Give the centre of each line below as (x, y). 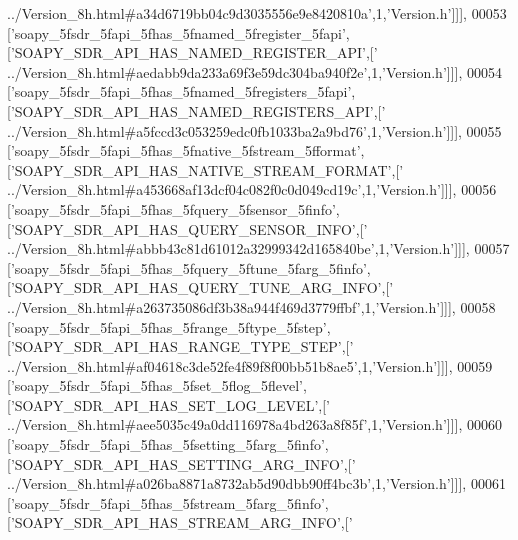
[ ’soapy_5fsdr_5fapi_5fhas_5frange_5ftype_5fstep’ (167, 326)
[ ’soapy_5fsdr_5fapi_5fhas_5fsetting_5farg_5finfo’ (166, 444)
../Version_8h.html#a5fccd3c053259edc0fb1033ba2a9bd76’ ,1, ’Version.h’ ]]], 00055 (254, 130)
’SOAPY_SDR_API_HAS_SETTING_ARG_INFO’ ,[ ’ (183, 463)
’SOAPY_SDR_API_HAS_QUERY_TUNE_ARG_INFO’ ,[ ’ (202, 287)
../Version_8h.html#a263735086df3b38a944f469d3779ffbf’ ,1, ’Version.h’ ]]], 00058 (251, 306)
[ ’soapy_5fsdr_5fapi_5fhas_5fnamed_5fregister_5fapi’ (176, 32)
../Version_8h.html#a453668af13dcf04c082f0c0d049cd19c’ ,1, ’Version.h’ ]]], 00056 (252, 189)
